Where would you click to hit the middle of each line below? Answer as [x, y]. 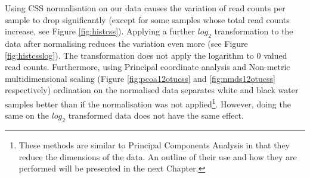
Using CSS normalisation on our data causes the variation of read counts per [145, 8]
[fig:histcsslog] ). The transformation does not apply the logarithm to [129, 55]
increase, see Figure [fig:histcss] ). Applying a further [100, 31]
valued [275, 55]
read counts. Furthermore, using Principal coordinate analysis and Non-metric [148, 67]
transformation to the [254, 31]
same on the [27, 115]
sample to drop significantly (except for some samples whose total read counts [147, 19]
